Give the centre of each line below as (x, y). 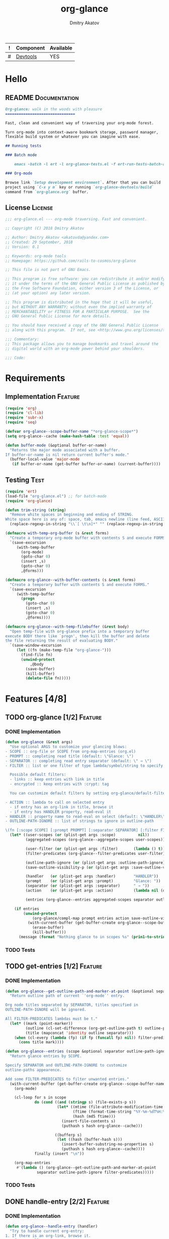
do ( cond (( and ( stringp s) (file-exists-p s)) (85, 1103)
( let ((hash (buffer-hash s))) (90, 1140)
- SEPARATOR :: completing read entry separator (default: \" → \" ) (78, 761)
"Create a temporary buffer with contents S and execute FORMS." (80, 584)
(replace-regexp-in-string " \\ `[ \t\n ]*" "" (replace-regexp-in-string (87, 524)
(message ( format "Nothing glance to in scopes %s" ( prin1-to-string (93, 937)
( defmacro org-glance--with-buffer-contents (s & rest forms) (71, 580)
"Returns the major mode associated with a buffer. (65, 450)
